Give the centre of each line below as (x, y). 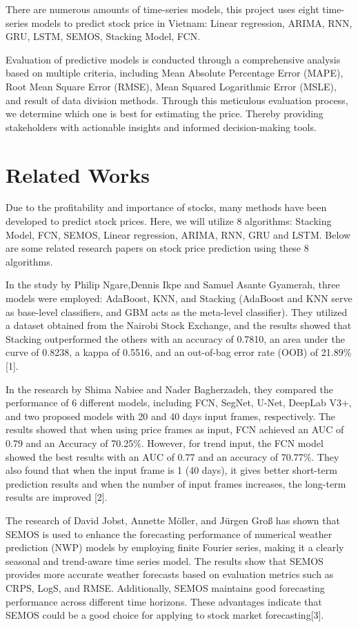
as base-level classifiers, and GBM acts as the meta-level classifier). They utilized (177, 311)
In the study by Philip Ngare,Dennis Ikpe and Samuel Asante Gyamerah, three (173, 285)
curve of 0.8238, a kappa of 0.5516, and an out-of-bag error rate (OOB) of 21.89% (179, 352)
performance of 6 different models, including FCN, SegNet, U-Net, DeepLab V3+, (179, 402)
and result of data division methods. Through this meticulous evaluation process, (177, 100)
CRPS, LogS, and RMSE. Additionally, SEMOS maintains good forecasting (165, 587)
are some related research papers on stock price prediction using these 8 (157, 248)
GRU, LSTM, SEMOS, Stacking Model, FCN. (103, 36)
